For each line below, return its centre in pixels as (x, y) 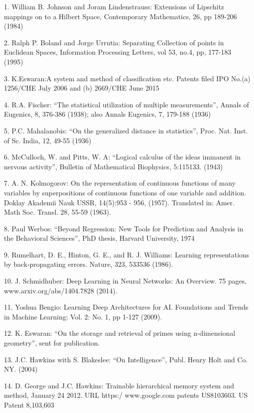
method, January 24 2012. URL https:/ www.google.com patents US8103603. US (126, 395)
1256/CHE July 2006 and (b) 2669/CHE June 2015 (82, 88)
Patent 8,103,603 (29, 405)
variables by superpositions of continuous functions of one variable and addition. (125, 192)
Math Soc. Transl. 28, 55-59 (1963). (58, 212)
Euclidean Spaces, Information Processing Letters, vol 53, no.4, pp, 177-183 (118, 52)
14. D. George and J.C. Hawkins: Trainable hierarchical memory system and (119, 385)
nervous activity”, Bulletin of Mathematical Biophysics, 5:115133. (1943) (113, 166)
